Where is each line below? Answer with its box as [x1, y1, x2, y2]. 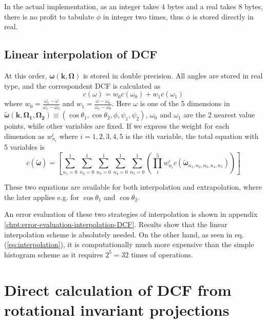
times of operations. [131, 249, 193, 259]
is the [125, 131, 143, 141]
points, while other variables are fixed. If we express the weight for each [4, 120, 230, 131]
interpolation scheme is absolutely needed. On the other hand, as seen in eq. [4, 229, 244, 239]
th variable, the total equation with [147, 131, 259, 141]
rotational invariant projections [4, 299, 230, 320]
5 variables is [4, 142, 45, 152]
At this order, [4, 70, 47, 80]
